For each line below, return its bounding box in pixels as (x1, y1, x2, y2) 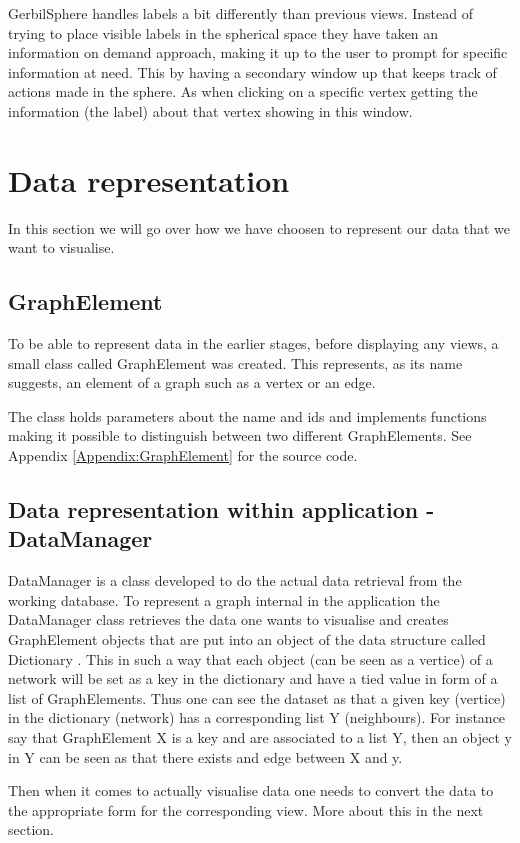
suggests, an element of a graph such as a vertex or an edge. (8, 372, 376, 393)
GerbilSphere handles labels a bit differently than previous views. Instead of (8, 3, 474, 23)
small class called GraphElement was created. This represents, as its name (8, 352, 463, 373)
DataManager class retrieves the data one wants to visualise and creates (8, 609, 449, 630)
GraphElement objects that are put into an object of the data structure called (8, 629, 486, 650)
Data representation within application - (8, 494, 435, 525)
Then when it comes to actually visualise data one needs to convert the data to (8, 780, 494, 801)
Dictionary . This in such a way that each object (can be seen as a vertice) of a (8, 648, 493, 669)
